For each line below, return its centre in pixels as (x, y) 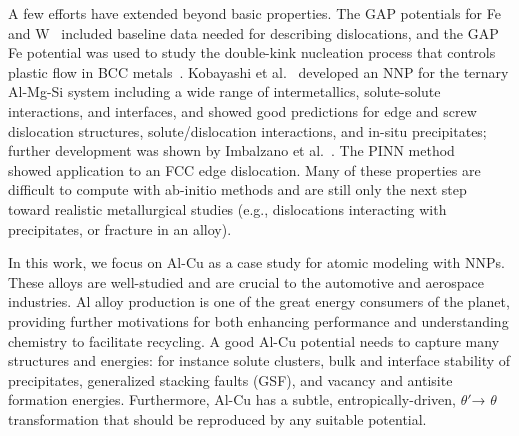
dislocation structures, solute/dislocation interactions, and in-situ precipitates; (247, 130)
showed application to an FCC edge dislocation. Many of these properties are (244, 169)
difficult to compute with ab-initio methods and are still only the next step (237, 189)
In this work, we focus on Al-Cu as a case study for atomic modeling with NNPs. (256, 262)
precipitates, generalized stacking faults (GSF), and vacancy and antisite (230, 379)
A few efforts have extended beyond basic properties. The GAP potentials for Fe (254, 13)
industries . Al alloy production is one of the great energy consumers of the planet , (259, 301)
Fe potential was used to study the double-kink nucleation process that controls (252, 52)
